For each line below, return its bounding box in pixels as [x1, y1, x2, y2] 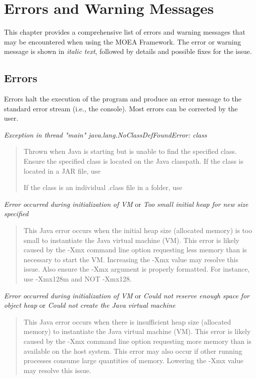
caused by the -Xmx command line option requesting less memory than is [23, 244, 247, 255]
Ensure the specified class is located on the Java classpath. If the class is [23, 156, 244, 166]
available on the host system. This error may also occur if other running [23, 345, 243, 356]
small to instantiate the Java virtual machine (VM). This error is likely [23, 235, 240, 245]
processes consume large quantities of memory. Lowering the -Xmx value [23, 355, 244, 366]
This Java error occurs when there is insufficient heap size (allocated [23, 316, 231, 327]
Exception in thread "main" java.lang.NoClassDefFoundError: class [4, 129, 207, 140]
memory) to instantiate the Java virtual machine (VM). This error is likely [23, 326, 251, 336]
